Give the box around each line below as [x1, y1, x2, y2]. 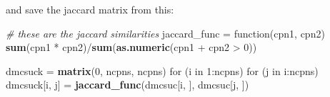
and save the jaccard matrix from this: [6, 2, 174, 16]
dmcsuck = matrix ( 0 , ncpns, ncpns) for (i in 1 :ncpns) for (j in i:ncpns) [6, 63, 319, 78]
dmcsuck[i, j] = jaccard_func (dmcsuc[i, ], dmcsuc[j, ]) [6, 77, 249, 92]
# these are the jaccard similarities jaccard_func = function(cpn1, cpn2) [6, 25, 325, 40]
